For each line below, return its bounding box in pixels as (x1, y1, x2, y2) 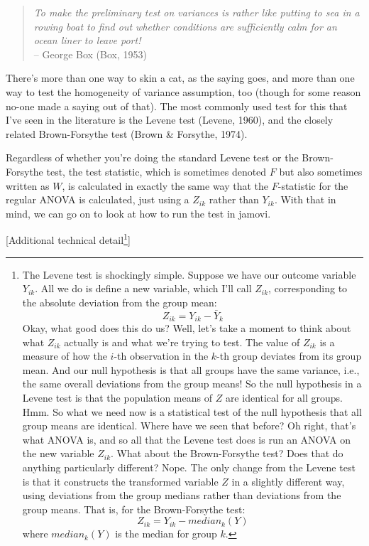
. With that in (274, 192, 336, 207)
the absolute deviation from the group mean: (22, 294, 217, 309)
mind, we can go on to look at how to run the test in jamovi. (6, 205, 271, 220)
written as (6, 178, 50, 193)
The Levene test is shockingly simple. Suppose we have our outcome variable (22, 267, 356, 282)
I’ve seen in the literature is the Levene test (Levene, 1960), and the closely (6, 112, 334, 127)
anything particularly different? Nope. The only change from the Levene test (22, 459, 356, 474)
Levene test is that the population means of (22, 390, 212, 405)
